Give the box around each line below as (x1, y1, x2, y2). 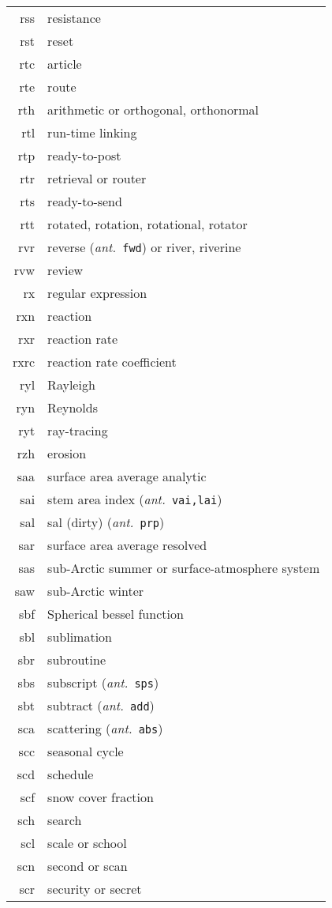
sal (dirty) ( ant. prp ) (47, 513, 165, 531)
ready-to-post (47, 146, 121, 164)
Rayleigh (47, 375, 95, 394)
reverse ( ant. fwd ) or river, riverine (47, 238, 241, 256)
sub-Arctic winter (47, 582, 144, 600)
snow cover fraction (47, 788, 154, 806)
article (47, 55, 82, 73)
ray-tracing (47, 421, 108, 439)
